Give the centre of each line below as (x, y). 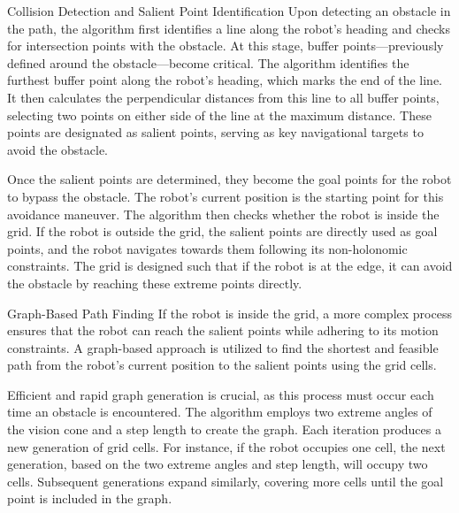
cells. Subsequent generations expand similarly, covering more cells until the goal (226, 481)
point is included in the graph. (90, 498)
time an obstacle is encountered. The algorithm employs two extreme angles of (220, 412)
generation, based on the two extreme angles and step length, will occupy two (218, 464)
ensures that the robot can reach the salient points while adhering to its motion (223, 330)
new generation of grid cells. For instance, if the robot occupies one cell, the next (226, 446)
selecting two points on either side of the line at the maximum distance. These (219, 115)
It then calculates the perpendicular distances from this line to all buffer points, (223, 97)
